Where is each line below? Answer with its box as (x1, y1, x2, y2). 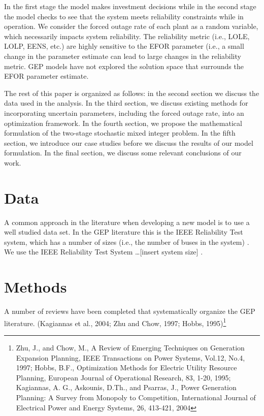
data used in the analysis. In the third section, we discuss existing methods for (4, 98, 248, 108)
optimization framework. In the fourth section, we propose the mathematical (4, 117, 242, 128)
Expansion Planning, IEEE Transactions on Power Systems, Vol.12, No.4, (16, 352, 245, 363)
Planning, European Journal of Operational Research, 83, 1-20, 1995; (16, 372, 231, 382)
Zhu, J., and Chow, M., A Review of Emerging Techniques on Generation (16, 342, 245, 353)
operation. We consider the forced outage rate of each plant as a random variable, (4, 21, 258, 31)
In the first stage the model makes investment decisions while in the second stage (4, 1, 256, 11)
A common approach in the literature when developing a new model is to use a (4, 216, 250, 227)
